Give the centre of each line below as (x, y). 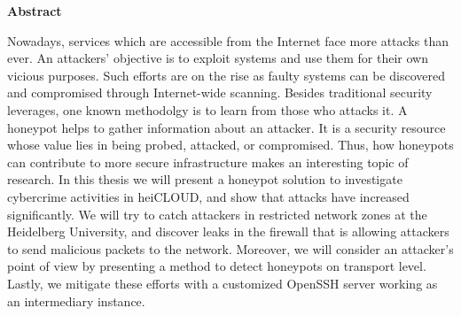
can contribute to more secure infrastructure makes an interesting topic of (208, 162)
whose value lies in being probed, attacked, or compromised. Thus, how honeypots (230, 145)
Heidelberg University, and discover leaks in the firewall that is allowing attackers (228, 231)
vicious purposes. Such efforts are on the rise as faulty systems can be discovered (227, 75)
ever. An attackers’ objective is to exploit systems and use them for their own (218, 58)
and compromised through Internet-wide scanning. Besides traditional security (220, 92)
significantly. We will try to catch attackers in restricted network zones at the (217, 214)
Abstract (35, 11)
